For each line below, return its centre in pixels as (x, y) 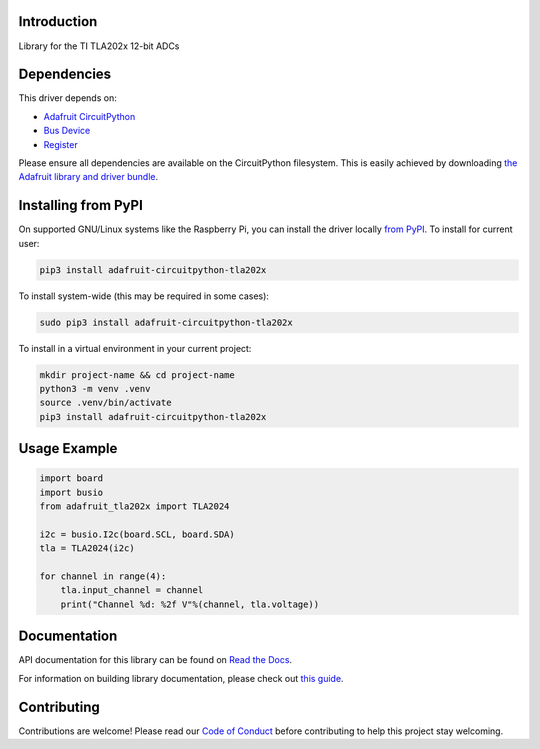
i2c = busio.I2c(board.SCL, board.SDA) (137, 534)
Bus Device (67, 131)
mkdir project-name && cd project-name (137, 374)
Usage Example (68, 448)
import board (71, 478)
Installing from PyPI (81, 205)
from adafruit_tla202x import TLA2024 (134, 506)
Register (61, 144)
